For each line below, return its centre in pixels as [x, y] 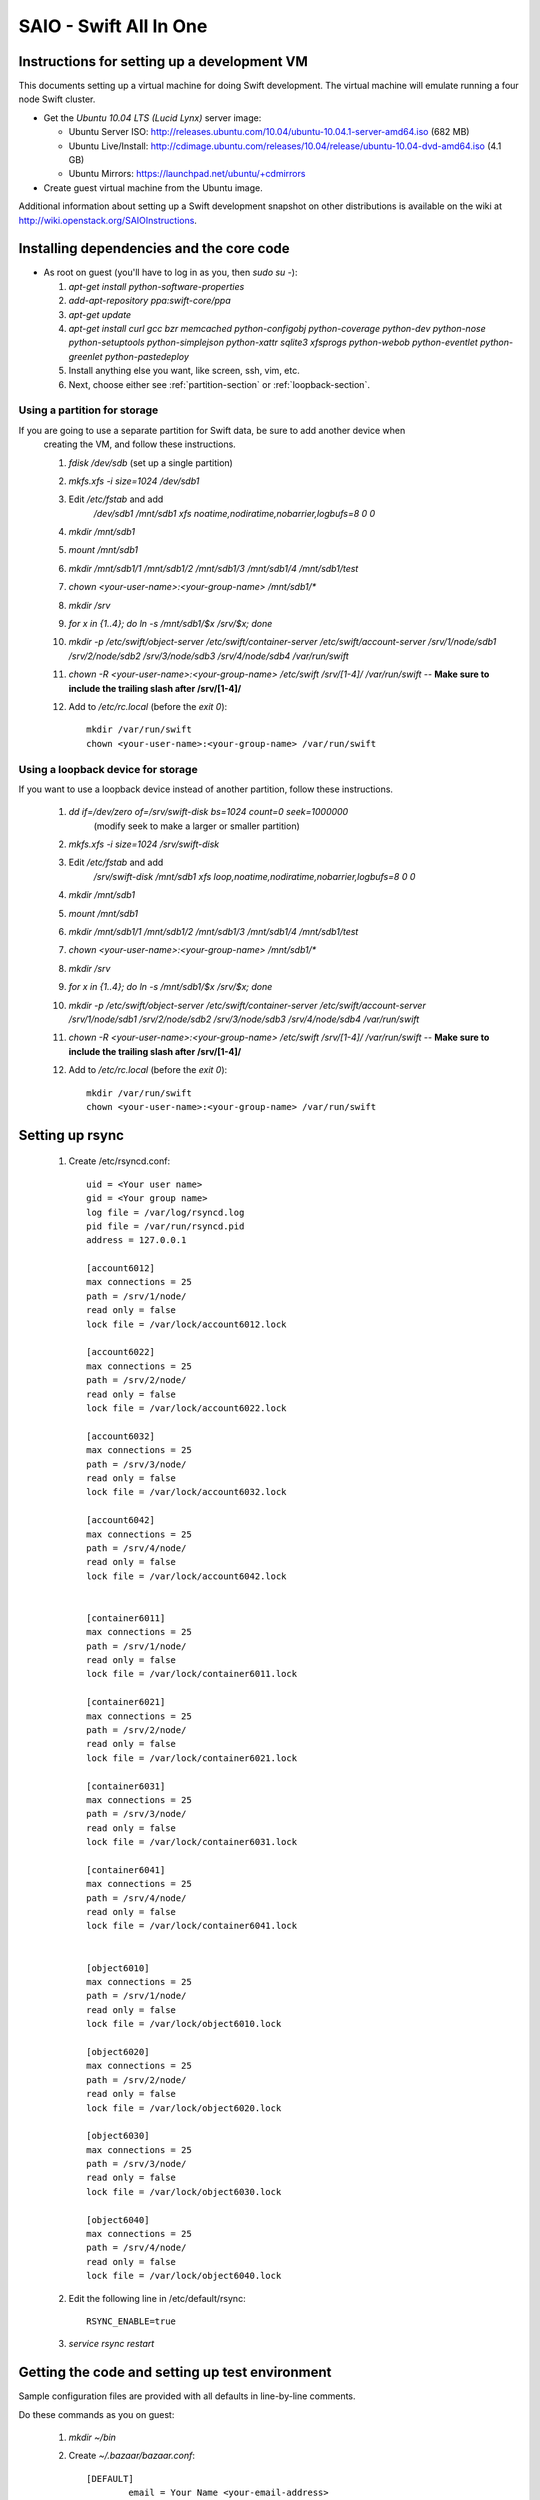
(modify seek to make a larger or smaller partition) [196, 826]
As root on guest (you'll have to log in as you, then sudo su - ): [170, 272]
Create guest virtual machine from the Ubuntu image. [153, 187]
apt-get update [100, 314]
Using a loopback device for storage [108, 769]
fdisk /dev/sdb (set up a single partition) [151, 462]
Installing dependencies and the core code [154, 248]
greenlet [86, 356]
